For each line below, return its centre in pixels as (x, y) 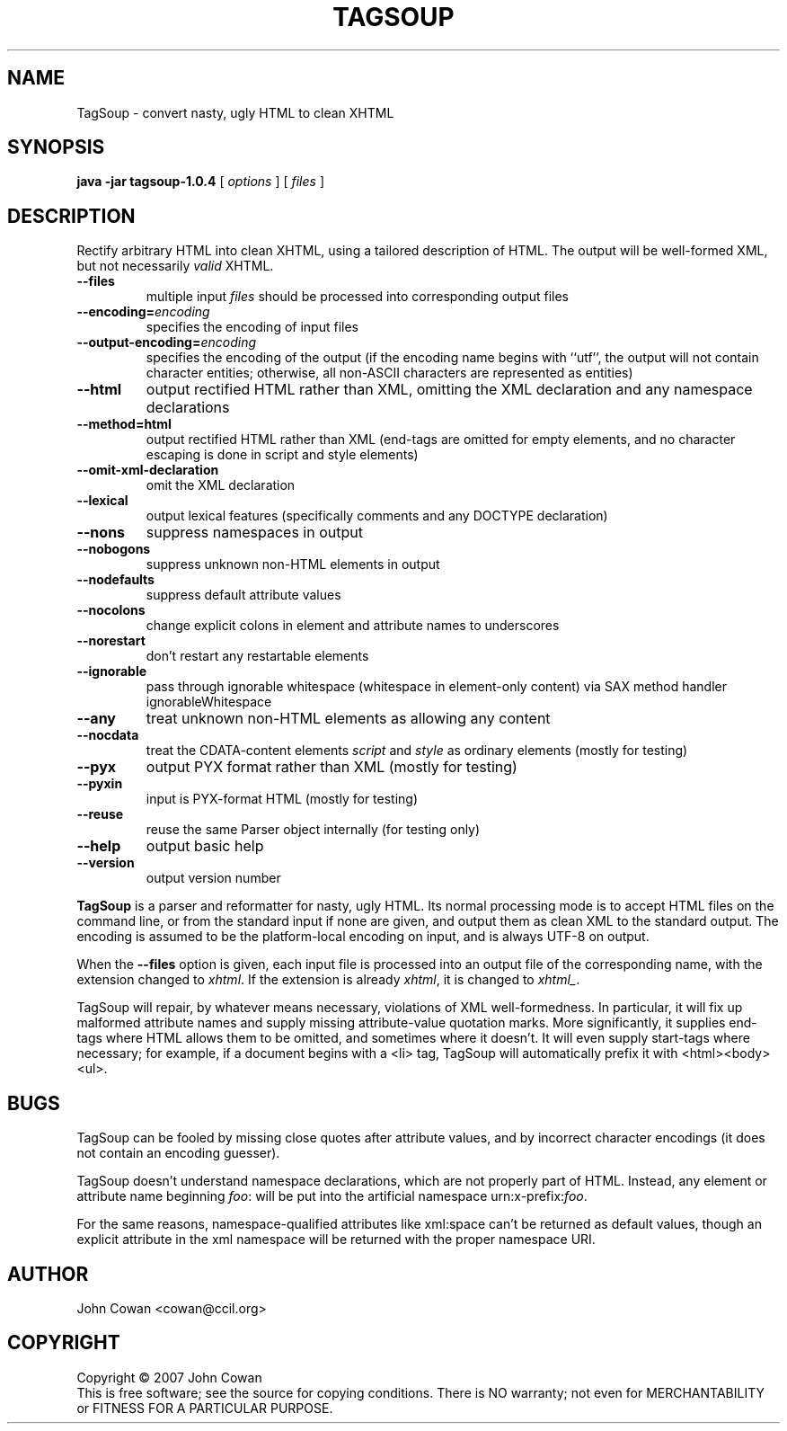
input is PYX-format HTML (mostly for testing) (282, 799)
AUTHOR (48, 1274)
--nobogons (114, 549)
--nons (101, 533)
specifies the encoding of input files (252, 327)
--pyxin (100, 784)
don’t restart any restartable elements (257, 656)
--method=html (124, 424)
